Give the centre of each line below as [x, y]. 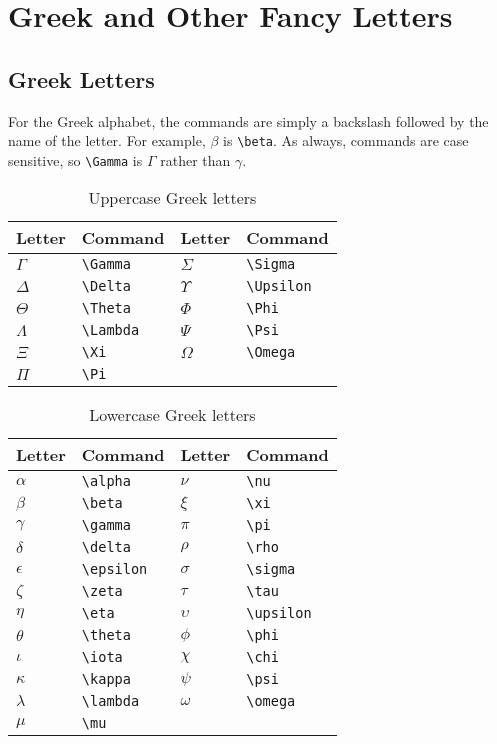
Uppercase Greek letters [172, 198]
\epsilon [114, 569]
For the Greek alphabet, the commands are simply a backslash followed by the [248, 120]
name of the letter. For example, [107, 140]
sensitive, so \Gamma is [75, 159]
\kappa [106, 679]
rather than [195, 159]
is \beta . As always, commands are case [346, 140]
